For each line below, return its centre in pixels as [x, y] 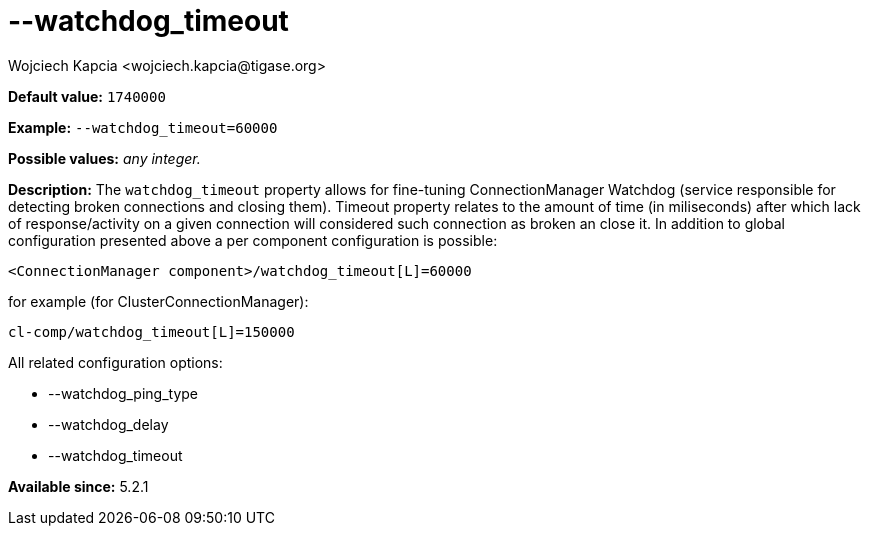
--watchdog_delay [108, 424]
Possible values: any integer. [104, 158]
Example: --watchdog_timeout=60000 [143, 127]
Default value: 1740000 [87, 96]
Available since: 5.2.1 [78, 486]
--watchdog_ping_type [123, 393]
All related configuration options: [115, 362]
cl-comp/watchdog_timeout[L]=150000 [151, 331]
